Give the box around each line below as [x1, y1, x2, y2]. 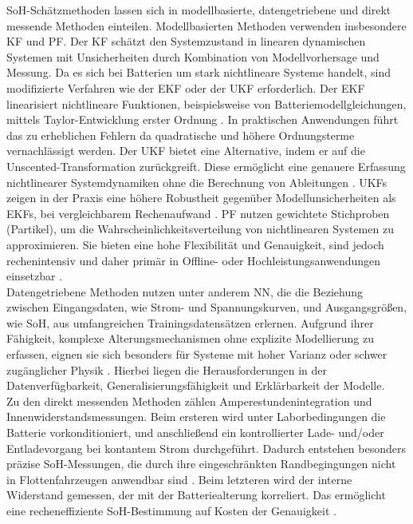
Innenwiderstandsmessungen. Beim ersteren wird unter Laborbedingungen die [6, 408, 386, 425]
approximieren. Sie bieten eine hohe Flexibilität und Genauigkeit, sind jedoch [6, 236, 384, 252]
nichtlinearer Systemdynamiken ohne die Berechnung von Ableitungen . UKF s [6, 173, 387, 190]
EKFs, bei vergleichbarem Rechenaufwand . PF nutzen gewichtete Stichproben [6, 204, 390, 221]
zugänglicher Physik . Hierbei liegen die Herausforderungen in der [6, 361, 327, 378]
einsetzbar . [6, 268, 63, 284]
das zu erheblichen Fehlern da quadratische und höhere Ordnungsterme [6, 126, 355, 143]
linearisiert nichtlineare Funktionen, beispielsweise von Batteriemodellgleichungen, [6, 95, 407, 112]
